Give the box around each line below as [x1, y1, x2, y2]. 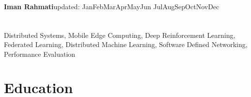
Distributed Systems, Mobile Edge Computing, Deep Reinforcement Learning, [4, 30, 235, 40]
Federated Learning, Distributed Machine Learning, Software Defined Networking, [4, 39, 248, 49]
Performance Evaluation [4, 48, 76, 59]
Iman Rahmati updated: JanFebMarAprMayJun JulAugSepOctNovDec [4, 1, 220, 11]
